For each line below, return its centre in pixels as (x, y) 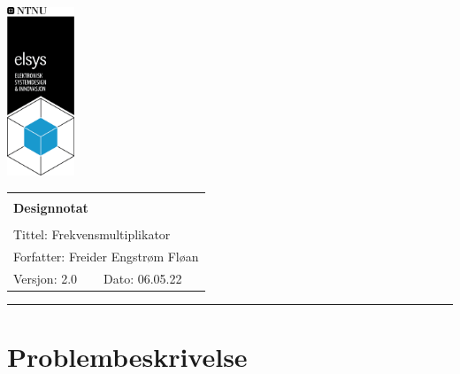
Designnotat (51, 207)
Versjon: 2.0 (46, 278)
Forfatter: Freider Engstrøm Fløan (106, 256)
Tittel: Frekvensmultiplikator (92, 234)
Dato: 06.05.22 (143, 278)
